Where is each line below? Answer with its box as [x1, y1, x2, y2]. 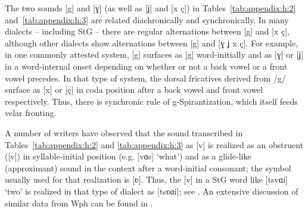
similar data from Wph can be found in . [5, 196, 153, 209]
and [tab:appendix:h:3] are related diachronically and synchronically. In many [5, 13, 289, 26]
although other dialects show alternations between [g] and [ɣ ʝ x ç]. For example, [5, 36, 298, 49]
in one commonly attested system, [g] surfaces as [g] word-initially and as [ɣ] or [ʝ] [5, 48, 304, 61]
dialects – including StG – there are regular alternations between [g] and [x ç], [5, 25, 290, 37]
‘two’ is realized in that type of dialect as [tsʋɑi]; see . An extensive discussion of [5, 184, 298, 197]
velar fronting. [5, 106, 57, 119]
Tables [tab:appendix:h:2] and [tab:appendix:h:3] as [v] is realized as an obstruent [5, 138, 304, 151]
